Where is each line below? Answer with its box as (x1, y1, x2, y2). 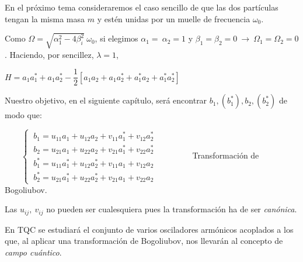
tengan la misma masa (5, 12, 85, 25)
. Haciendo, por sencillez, (5, 48, 94, 60)
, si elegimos (95, 32, 138, 44)
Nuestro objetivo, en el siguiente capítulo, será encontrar (5, 94, 207, 106)
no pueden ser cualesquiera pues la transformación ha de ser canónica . (46, 203, 297, 215)
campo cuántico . (5, 246, 62, 258)
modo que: (5, 109, 42, 121)
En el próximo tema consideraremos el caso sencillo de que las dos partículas (5, 1, 278, 13)
